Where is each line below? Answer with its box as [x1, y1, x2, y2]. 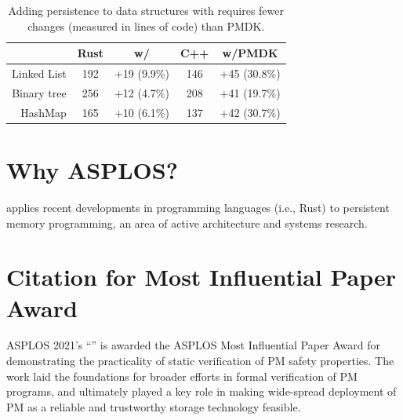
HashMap [20, 104, 67, 120]
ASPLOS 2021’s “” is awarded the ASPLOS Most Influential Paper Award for [6, 337, 381, 353]
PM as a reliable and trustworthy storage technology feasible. [6, 398, 301, 415]
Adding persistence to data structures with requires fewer [8, 2, 284, 18]
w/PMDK [222, 45, 278, 61]
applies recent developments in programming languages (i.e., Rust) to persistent [6, 199, 390, 215]
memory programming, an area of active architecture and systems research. [6, 214, 368, 231]
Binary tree [12, 84, 67, 100]
